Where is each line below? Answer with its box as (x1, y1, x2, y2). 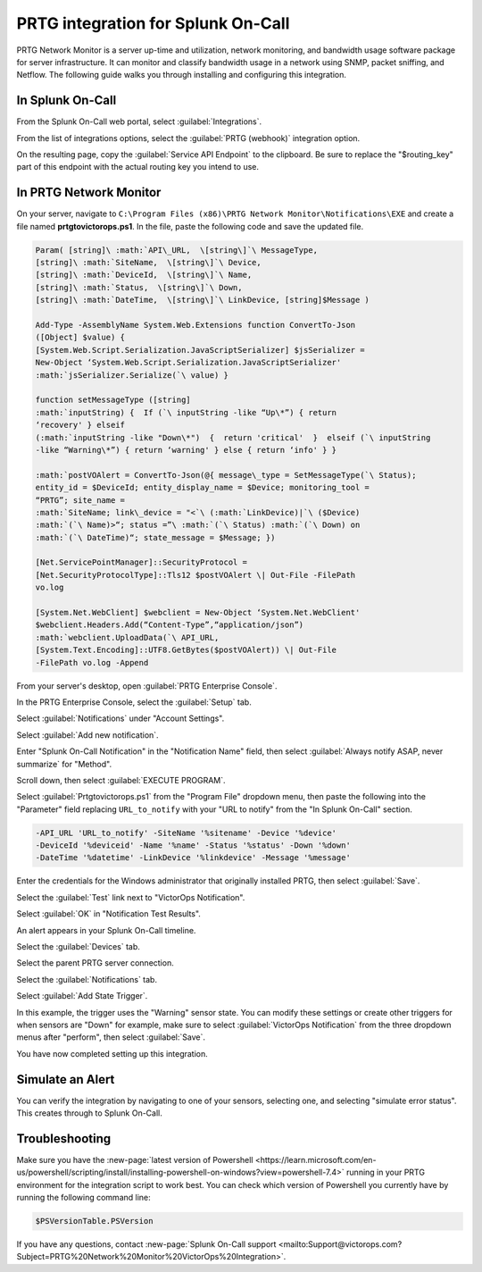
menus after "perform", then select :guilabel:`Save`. (16, 1032, 205, 1042)
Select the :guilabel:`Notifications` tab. (16, 974, 158, 984)
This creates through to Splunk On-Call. (16, 1108, 162, 1118)
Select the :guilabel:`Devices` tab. (16, 941, 140, 951)
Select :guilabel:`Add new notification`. (16, 729, 160, 741)
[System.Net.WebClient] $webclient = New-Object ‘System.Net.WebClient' (35, 607, 361, 618)
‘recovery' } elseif (35, 420, 125, 431)
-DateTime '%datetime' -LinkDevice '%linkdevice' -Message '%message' (35, 853, 352, 863)
